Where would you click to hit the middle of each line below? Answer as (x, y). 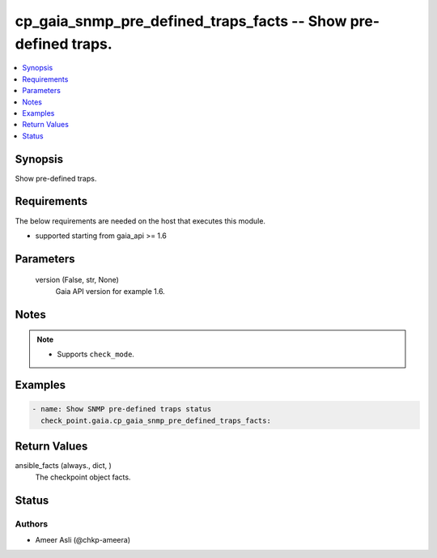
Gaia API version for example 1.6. (110, 291)
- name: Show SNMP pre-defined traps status (122, 409)
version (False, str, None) (77, 280)
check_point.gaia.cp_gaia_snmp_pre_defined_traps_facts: (156, 420)
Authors (32, 524)
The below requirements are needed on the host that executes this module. (140, 221)
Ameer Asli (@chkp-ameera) (83, 539)
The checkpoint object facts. (83, 477)
